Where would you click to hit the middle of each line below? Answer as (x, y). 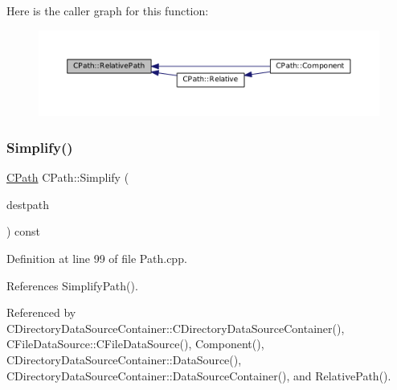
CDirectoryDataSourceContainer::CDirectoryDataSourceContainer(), (176, 328)
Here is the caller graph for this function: (108, 10)
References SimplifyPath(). (72, 285)
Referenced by (41, 312)
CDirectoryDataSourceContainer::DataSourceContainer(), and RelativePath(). (199, 375)
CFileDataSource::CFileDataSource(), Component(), (135, 344)
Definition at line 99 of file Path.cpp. (97, 259)
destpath (28, 204)
